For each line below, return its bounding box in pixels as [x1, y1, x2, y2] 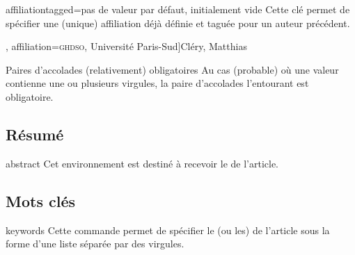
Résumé [6, 123, 64, 145]
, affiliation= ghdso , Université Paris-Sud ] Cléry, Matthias [6, 39, 247, 54]
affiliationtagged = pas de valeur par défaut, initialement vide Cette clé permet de [6, 2, 350, 16]
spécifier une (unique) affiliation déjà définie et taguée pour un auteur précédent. [6, 15, 350, 30]
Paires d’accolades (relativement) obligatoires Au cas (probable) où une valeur [6, 62, 339, 76]
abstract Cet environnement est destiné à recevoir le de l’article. [6, 156, 278, 170]
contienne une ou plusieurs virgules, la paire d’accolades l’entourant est [6, 76, 309, 90]
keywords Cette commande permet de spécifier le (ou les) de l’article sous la [6, 222, 330, 237]
